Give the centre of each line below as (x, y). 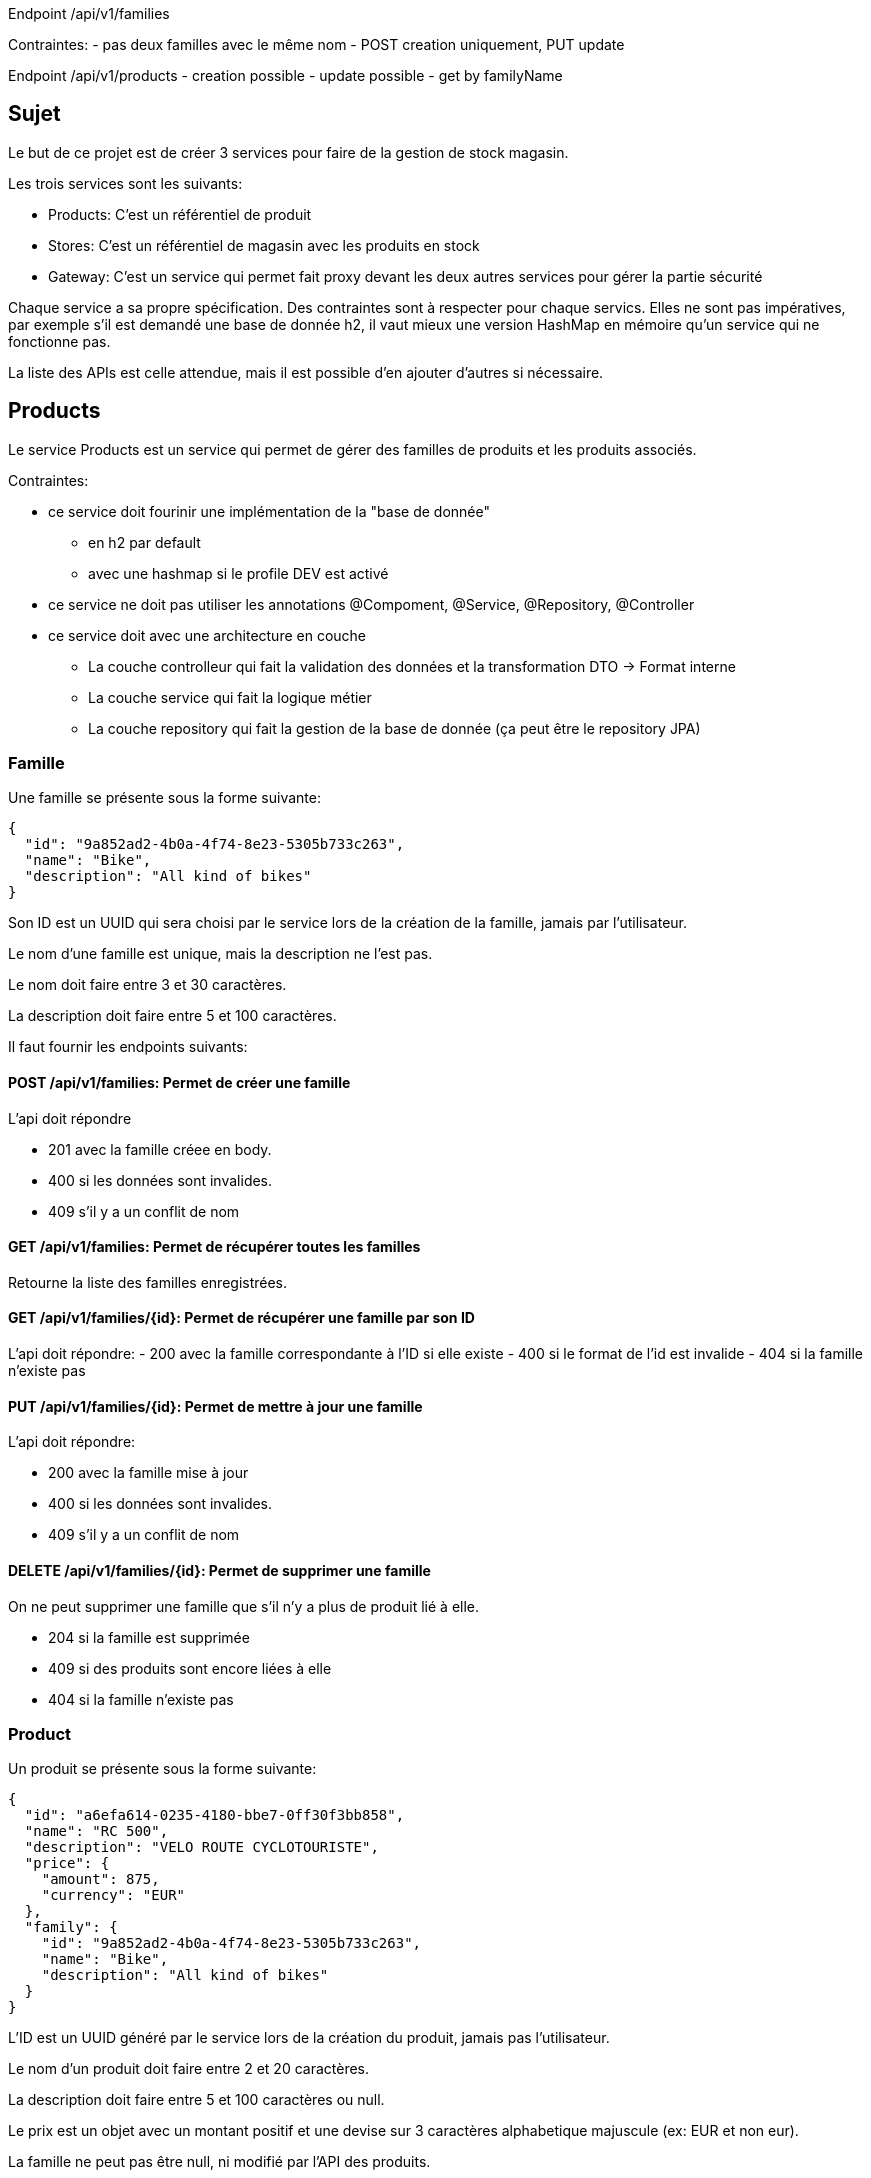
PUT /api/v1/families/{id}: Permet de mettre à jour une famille (215, 1406)
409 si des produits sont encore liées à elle (190, 1668)
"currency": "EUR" (113, 1895)
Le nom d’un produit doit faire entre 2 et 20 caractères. (188, 2069)
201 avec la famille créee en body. (160, 1149)
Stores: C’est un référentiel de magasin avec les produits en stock (264, 245)
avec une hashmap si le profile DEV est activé (238, 573)
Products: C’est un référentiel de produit (180, 214)
